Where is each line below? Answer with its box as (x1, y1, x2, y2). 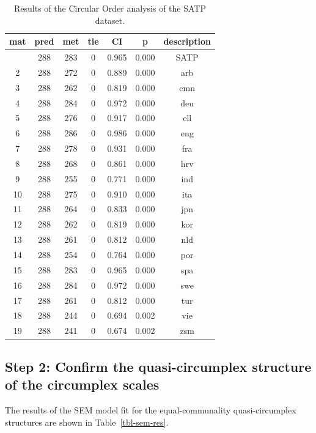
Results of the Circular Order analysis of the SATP (14, 2, 206, 14)
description (163, 35, 211, 48)
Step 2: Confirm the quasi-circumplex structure (5, 357, 312, 376)
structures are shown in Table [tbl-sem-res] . (5, 415, 169, 428)
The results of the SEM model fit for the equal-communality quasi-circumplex (5, 403, 296, 416)
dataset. (95, 13, 125, 26)
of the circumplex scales (5, 375, 160, 394)
